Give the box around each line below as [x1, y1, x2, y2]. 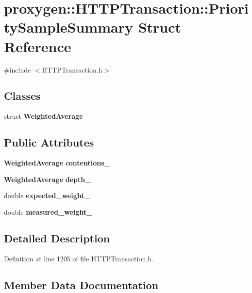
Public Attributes [4, 135, 94, 150]
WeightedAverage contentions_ [4, 158, 110, 168]
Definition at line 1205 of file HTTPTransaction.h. [4, 253, 153, 263]
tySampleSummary [4, 17, 133, 37]
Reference [4, 36, 71, 56]
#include [4, 64, 31, 74]
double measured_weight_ [4, 206, 93, 217]
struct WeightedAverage [4, 111, 83, 121]
